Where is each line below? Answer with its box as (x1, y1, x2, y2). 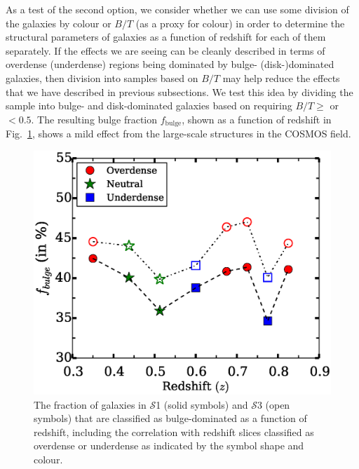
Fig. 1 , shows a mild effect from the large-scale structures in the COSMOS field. (6, 126, 351, 141)
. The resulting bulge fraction (31, 111, 158, 126)
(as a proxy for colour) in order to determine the (135, 15, 345, 30)
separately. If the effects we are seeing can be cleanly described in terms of (6, 43, 325, 57)
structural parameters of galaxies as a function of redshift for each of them (6, 29, 326, 44)
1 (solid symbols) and (156, 397, 248, 412)
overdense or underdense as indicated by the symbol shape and (34, 438, 304, 453)
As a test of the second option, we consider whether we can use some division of (6, 2, 349, 16)
